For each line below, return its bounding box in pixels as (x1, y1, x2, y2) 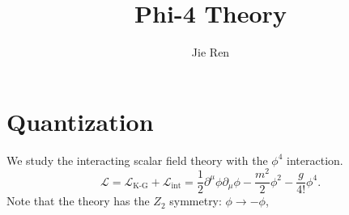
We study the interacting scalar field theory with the (6, 151, 268, 168)
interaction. (287, 151, 343, 168)
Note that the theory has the (6, 192, 150, 209)
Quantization (6, 104, 154, 137)
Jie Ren (191, 44, 230, 61)
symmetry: (169, 192, 222, 209)
